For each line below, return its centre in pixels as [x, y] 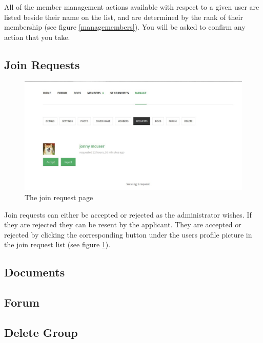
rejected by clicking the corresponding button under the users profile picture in [128, 234]
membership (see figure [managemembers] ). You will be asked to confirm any [125, 27]
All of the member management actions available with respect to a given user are [132, 7]
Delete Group [41, 332]
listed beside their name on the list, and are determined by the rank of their [124, 17]
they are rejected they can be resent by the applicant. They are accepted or [123, 224]
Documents [35, 272]
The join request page [59, 197]
